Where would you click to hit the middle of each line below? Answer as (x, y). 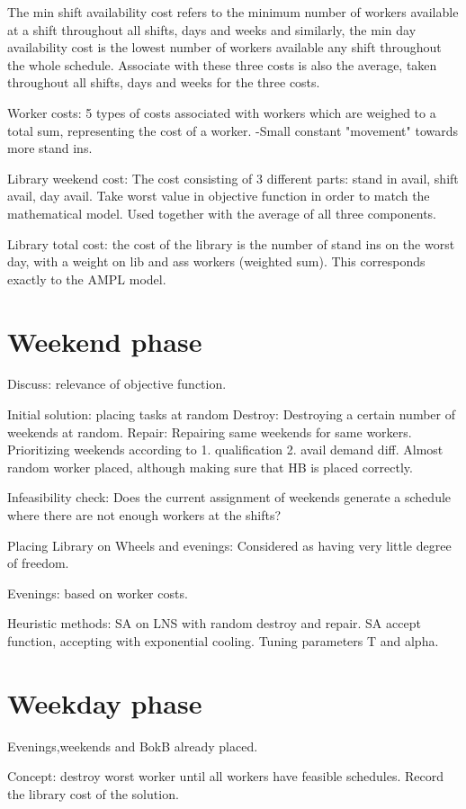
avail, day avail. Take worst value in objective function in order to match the (219, 196)
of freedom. (38, 563)
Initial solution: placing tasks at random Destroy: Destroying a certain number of (231, 414)
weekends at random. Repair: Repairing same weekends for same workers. (210, 431)
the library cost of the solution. (93, 793)
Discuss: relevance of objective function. (117, 384)
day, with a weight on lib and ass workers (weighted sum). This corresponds (216, 261)
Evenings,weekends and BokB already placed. (133, 746)
